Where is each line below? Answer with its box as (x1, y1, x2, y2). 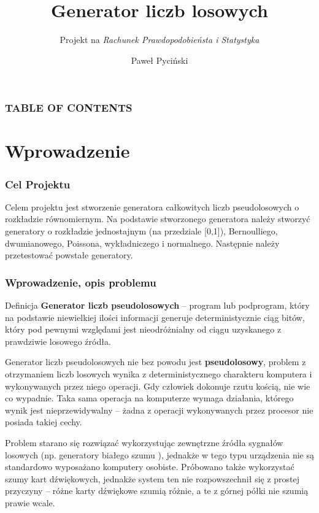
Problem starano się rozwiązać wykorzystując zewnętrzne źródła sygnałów (5, 436, 283, 449)
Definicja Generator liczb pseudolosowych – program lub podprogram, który (5, 299, 310, 312)
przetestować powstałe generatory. (5, 249, 133, 261)
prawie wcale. (5, 496, 55, 509)
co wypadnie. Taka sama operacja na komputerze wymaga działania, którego (5, 391, 294, 404)
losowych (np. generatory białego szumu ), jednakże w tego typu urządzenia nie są (5, 448, 314, 461)
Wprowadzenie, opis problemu (5, 274, 156, 290)
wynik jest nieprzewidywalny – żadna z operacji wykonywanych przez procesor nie (5, 403, 313, 416)
